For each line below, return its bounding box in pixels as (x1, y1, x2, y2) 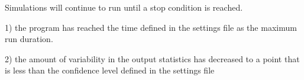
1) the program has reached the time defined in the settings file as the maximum (5, 21, 297, 33)
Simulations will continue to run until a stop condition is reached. (5, 1, 243, 13)
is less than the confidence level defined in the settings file (5, 64, 215, 76)
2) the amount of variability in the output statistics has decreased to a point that (5, 52, 300, 65)
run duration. (5, 33, 53, 45)
